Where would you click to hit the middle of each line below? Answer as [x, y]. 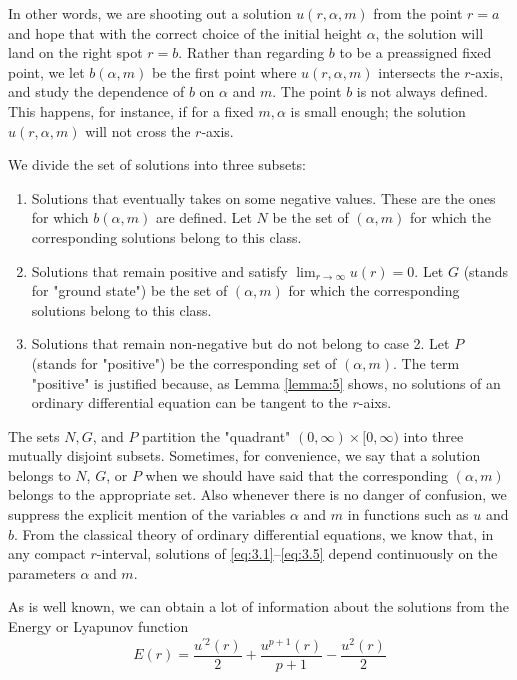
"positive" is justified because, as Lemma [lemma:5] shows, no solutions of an [266, 382]
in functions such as [408, 514]
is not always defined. [422, 91]
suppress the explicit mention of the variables [147, 514]
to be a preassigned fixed [415, 52]
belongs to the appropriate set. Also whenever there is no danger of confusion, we [257, 494]
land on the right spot [75, 52]
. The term [426, 362]
